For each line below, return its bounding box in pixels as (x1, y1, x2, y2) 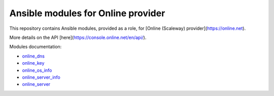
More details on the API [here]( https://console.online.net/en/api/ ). (9, 34, 147, 40)
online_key (22, 60, 45, 66)
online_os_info (22, 67, 52, 73)
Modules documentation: (9, 43, 62, 50)
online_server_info (22, 74, 61, 80)
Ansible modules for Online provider (9, 8, 165, 19)
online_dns (22, 53, 45, 59)
